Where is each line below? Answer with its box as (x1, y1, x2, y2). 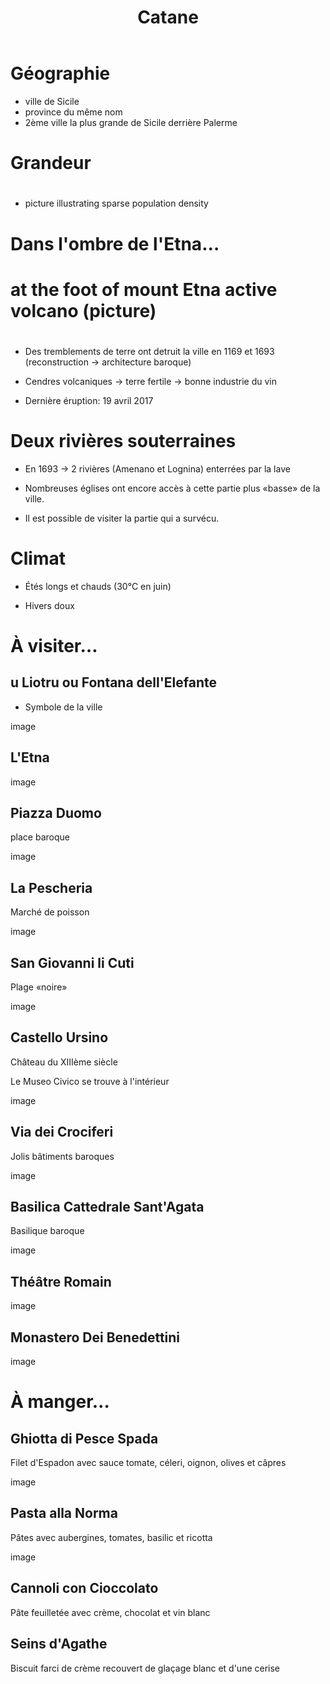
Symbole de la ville (24, 701, 103, 713)
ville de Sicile (24, 95, 80, 107)
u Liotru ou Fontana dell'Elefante (10, 674, 218, 691)
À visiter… (10, 634, 98, 657)
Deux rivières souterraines (10, 430, 237, 453)
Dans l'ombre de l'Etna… (10, 232, 220, 255)
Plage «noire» (10, 981, 68, 993)
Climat (10, 547, 66, 570)
